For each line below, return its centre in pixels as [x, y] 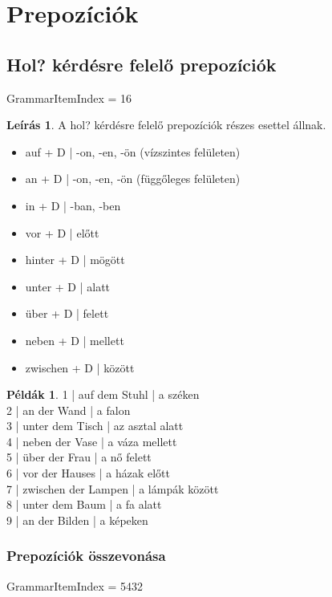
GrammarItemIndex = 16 [69, 97]
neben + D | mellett [75, 340]
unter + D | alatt [68, 286]
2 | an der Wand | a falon [69, 410]
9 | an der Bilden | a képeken [77, 520]
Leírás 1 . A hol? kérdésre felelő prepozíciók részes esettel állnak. [166, 125]
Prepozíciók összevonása [86, 556]
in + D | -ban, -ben [73, 205]
